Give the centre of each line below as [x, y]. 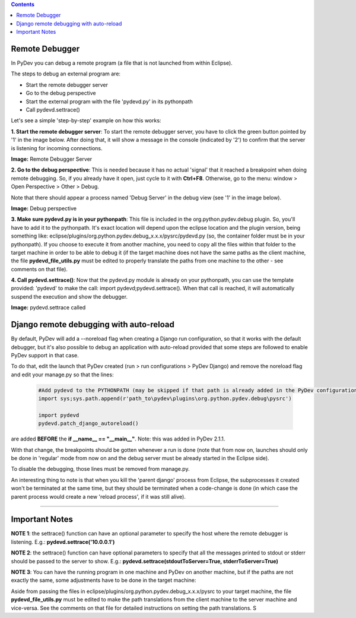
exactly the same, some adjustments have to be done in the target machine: [104, 580]
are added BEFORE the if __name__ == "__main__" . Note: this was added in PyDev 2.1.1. [118, 439]
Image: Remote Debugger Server [52, 159]
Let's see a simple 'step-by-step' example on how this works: [86, 121]
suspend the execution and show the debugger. [69, 296]
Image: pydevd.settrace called [48, 308]
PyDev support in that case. [45, 355]
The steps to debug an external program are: [66, 74]
